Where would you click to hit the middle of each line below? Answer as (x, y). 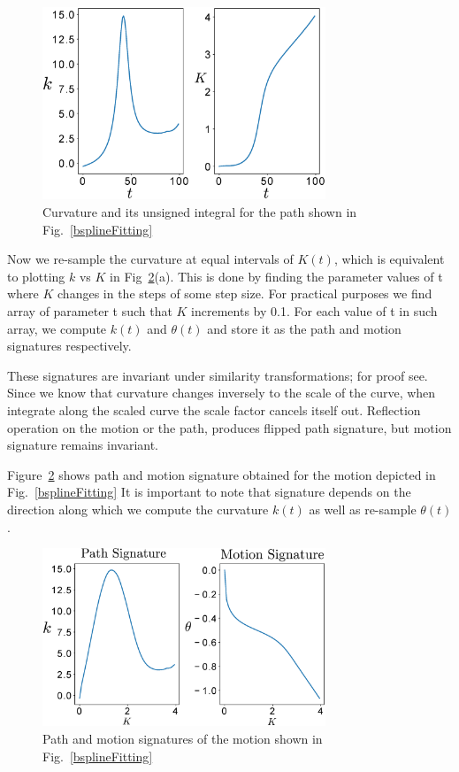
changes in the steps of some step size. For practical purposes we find (245, 293)
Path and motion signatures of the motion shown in (183, 738)
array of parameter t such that (90, 311)
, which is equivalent (389, 259)
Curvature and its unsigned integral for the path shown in (200, 212)
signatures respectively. (69, 346)
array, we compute (57, 328)
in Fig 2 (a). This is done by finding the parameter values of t (276, 276)
